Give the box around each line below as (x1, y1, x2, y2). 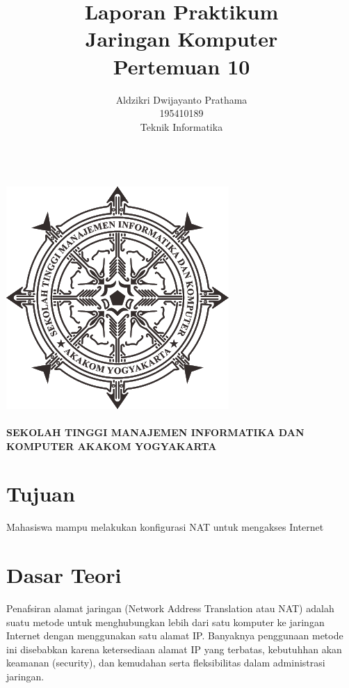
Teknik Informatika (140, 119, 223, 134)
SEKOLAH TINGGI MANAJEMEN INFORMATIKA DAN (6, 425, 305, 440)
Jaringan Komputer (85, 24, 278, 53)
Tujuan (6, 479, 75, 508)
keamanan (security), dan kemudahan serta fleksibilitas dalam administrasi (6, 655, 325, 670)
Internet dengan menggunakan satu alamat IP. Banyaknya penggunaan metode (6, 628, 343, 643)
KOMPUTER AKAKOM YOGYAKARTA (6, 438, 217, 453)
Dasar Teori (6, 561, 122, 589)
